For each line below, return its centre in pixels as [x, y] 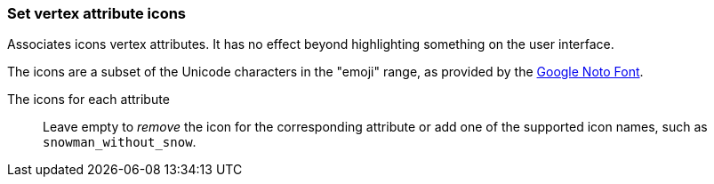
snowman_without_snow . [120, 142]
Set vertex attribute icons [97, 13]
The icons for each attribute [88, 100]
